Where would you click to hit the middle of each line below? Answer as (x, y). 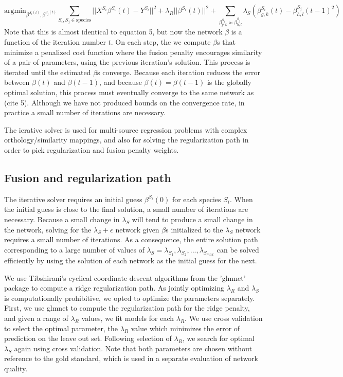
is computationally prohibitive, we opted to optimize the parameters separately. (130, 298)
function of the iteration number (55, 42)
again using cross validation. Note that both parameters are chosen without (133, 348)
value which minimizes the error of (185, 328)
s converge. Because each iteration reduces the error (179, 72)
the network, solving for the (48, 229)
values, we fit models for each (128, 318)
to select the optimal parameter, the (61, 328)
